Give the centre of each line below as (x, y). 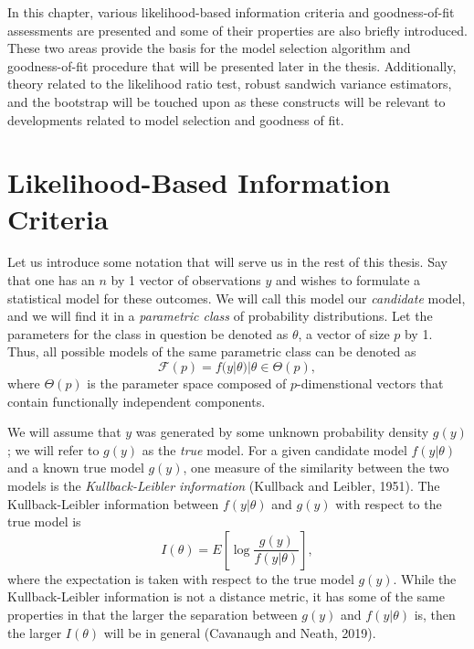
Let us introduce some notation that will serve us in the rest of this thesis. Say (227, 262)
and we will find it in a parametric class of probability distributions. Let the (220, 316)
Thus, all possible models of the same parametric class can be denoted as (212, 351)
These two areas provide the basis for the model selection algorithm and (209, 48)
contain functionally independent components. (137, 401)
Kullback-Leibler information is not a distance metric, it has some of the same (226, 596)
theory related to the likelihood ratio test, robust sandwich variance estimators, (230, 84)
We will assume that (64, 432)
